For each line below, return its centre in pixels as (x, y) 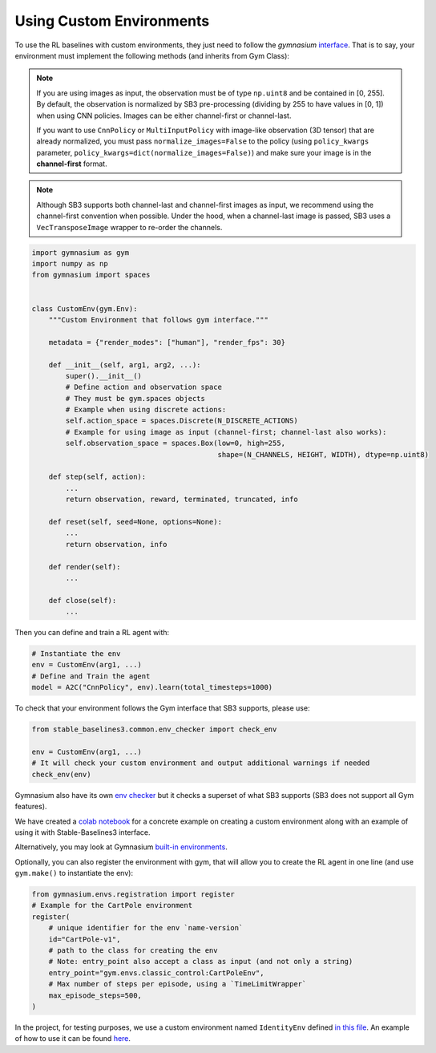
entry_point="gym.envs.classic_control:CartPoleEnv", (156, 973)
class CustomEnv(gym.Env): (85, 308)
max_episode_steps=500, (95, 995)
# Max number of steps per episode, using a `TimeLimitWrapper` (178, 984)
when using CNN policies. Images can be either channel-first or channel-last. (164, 115)
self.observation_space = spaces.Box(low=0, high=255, (176, 443)
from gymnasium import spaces (91, 275)
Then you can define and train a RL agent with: (92, 633)
